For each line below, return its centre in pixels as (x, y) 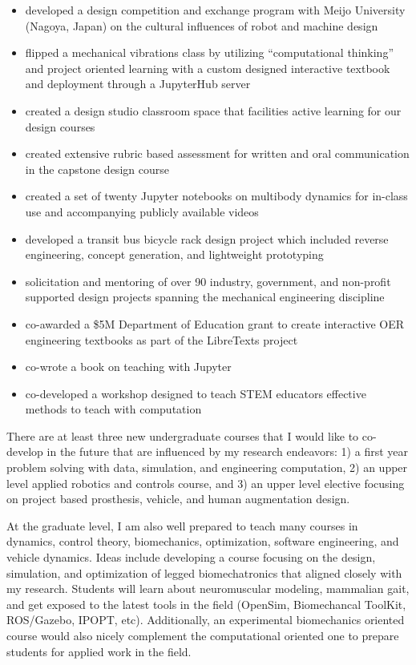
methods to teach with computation (113, 409)
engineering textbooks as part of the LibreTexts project (162, 339)
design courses (60, 126)
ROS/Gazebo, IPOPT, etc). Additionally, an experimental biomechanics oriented (206, 620)
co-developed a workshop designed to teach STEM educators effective (196, 393)
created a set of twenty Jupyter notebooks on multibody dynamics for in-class (216, 196)
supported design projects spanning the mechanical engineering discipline (205, 297)
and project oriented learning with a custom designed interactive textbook (208, 68)
